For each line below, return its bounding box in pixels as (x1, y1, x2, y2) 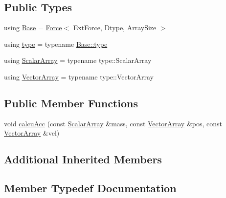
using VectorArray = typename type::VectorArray (4, 71, 154, 81)
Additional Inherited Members (4, 152, 162, 167)
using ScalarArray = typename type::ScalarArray (4, 55, 152, 65)
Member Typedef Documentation (4, 180, 177, 196)
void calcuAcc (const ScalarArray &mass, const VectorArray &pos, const (4, 118, 222, 128)
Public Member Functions (4, 95, 138, 110)
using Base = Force (4, 22, 62, 33)
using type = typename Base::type (4, 39, 108, 49)
